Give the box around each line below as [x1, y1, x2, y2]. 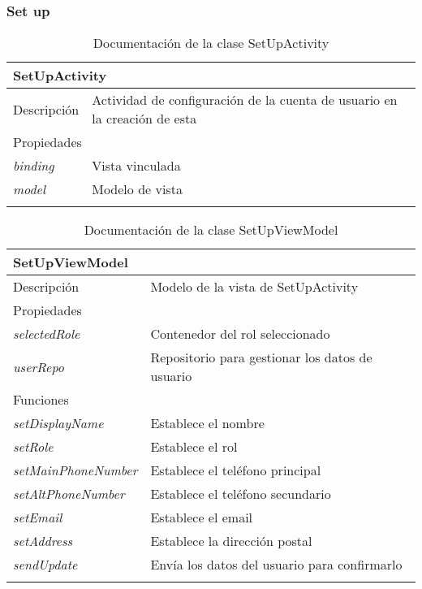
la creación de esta [92, 109, 197, 128]
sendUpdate [13, 555, 78, 574]
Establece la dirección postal [150, 531, 312, 551]
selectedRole [13, 324, 80, 344]
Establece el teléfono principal [150, 461, 321, 480]
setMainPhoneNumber [13, 461, 138, 480]
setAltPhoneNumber [13, 484, 125, 504]
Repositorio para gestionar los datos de [150, 348, 372, 367]
